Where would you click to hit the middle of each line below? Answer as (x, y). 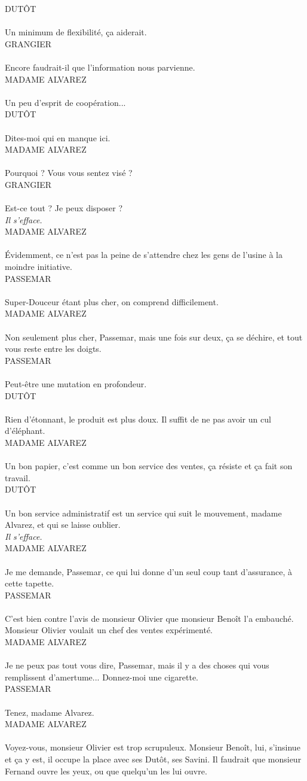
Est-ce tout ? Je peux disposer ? (64, 208)
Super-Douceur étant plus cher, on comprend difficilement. (112, 301)
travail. (18, 477)
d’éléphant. (25, 431)
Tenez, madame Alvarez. (50, 712)
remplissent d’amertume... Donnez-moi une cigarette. (102, 677)
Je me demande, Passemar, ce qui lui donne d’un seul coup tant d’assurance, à (149, 571)
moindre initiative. (39, 267)
